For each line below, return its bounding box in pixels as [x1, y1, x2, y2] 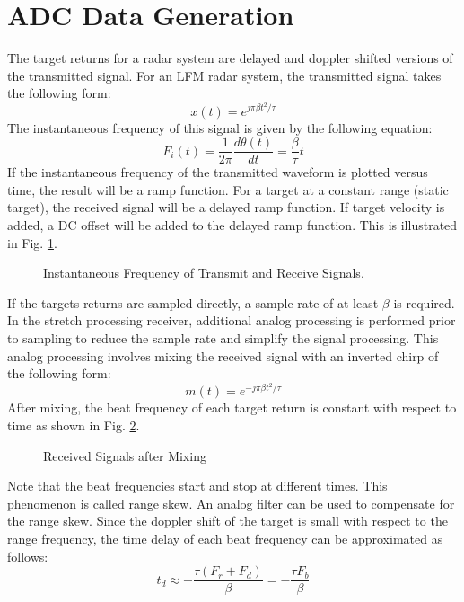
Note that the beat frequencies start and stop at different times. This [7, 476, 388, 495]
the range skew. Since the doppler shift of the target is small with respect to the [7, 511, 448, 530]
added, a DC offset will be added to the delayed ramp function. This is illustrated [7, 215, 458, 234]
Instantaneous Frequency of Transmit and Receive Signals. [43, 263, 364, 282]
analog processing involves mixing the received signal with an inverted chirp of [7, 346, 439, 365]
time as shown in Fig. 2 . [7, 415, 140, 434]
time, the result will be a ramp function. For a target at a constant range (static [7, 180, 449, 199]
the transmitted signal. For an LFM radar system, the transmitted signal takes [7, 66, 442, 84]
